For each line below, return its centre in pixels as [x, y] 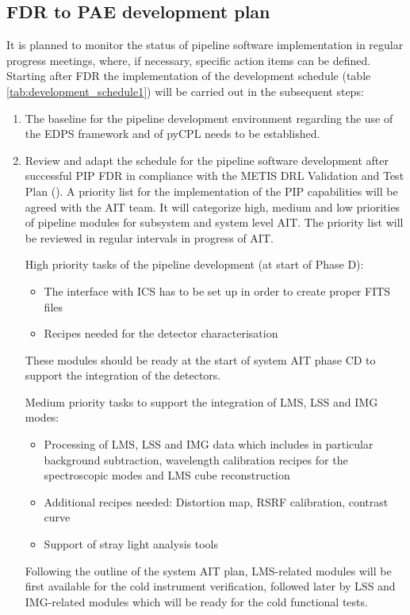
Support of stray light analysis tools [131, 544]
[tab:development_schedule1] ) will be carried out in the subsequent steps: [185, 91]
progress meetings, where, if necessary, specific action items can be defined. [189, 60]
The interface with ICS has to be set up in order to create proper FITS [217, 290]
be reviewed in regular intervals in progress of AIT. [149, 237]
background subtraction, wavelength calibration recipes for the [196, 459]
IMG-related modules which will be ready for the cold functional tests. [196, 601]
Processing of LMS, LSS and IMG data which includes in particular [209, 444]
